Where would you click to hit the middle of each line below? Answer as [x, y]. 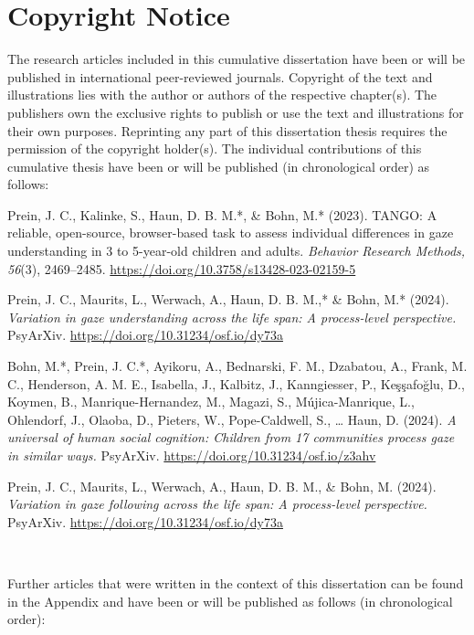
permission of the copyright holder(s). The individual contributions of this [215, 148]
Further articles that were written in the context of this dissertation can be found [236, 582]
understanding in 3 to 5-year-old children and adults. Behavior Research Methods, [237, 251]
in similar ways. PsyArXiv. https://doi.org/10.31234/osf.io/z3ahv [192, 455]
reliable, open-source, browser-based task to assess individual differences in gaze [231, 233]
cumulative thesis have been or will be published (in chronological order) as [219, 166]
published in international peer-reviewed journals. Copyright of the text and [220, 76]
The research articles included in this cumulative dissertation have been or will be [237, 59]
